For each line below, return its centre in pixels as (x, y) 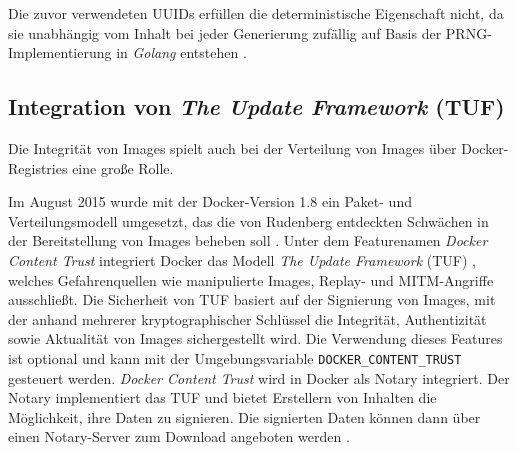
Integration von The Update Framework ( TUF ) (256, 106)
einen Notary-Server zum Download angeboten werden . (179, 436)
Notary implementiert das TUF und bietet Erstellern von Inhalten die (222, 397)
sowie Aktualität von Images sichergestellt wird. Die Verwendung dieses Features (255, 338)
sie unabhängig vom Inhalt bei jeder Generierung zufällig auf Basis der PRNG (248, 32)
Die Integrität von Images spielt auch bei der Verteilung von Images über (232, 147)
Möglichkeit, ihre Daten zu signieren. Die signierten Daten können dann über (244, 416)
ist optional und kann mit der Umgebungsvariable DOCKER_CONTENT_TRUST (235, 357)
